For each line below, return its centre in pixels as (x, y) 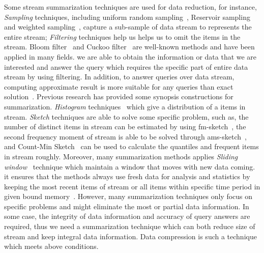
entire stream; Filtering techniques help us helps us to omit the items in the (122, 36)
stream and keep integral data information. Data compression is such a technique (130, 236)
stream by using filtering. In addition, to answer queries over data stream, (119, 77)
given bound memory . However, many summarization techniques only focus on (128, 196)
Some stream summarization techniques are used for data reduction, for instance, (130, 7)
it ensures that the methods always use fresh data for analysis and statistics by (127, 176)
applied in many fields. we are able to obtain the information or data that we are (130, 56)
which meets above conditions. (51, 246)
